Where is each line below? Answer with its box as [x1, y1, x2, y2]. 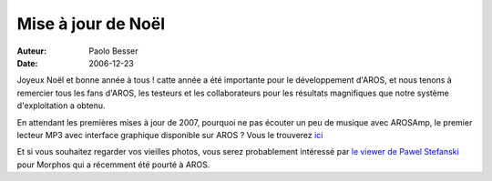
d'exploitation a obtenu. [16, 100, 106, 111]
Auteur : [16, 45, 47, 56]
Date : [16, 57, 38, 68]
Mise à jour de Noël [16, 14, 166, 34]
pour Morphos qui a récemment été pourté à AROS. [16, 159, 210, 170]
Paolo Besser [88, 45, 138, 56]
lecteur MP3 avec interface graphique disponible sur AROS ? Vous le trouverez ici [16, 129, 323, 140]
